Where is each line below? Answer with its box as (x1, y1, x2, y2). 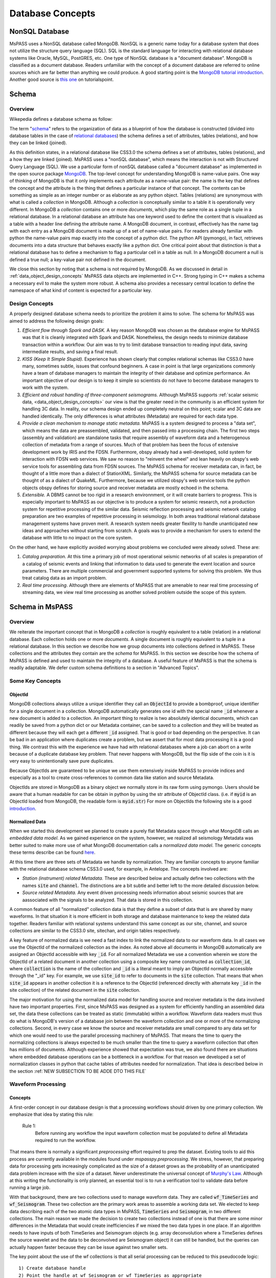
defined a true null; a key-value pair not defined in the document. (9, 256, 147, 263)
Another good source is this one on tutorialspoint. (9, 77, 114, 83)
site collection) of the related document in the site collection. (9, 987, 141, 993)
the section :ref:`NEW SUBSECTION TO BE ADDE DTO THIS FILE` (9, 1068, 147, 1074)
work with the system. (22, 384, 69, 391)
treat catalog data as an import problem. (22, 575, 107, 581)
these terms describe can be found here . (9, 849, 96, 856)
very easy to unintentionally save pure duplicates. (9, 758, 114, 764)
